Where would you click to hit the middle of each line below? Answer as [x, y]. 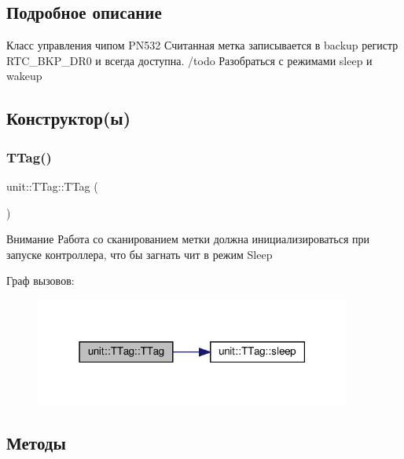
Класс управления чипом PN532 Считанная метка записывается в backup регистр [202, 45]
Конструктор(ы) [69, 118]
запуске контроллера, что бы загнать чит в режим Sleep [140, 254]
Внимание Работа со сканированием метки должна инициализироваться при [188, 239]
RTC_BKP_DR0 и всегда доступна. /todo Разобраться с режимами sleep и [189, 60]
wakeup [24, 76]
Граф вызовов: [40, 280]
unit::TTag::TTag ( [52, 186]
